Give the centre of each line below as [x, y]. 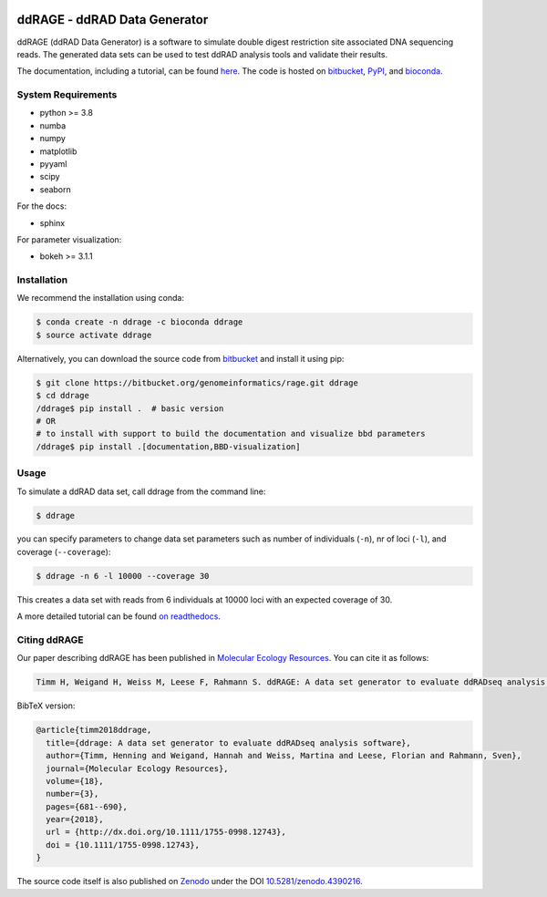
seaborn [56, 189]
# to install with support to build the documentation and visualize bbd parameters [231, 434]
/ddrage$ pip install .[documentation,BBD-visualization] [168, 446]
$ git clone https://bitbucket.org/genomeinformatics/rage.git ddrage [197, 382]
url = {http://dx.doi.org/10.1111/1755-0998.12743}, [166, 832]
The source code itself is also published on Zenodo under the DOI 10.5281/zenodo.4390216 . [190, 882]
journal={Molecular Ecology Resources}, [137, 768]
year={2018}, [75, 820]
